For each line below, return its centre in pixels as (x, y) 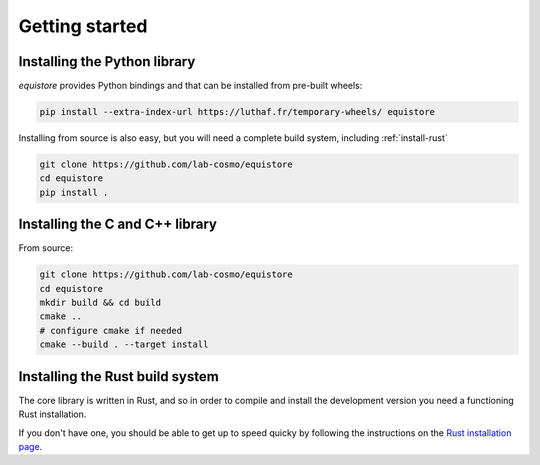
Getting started (83, 26)
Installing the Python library (107, 61)
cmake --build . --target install (124, 344)
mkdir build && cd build (100, 303)
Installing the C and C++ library (117, 224)
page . (30, 446)
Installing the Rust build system (118, 376)
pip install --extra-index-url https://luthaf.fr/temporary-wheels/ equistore (237, 112)
